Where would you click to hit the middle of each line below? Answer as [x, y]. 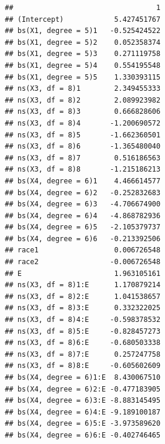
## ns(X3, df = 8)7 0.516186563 [83, 158]
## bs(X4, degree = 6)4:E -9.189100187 [83, 412]
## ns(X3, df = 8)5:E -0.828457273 [83, 331]
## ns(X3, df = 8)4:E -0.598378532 [83, 320]
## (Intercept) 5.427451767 [83, 19]
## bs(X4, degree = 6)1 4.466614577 [83, 181]
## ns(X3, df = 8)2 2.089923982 [83, 100]
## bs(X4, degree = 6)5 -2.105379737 [83, 227]
